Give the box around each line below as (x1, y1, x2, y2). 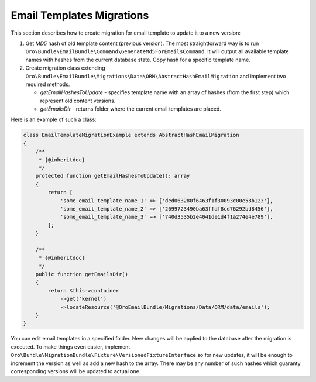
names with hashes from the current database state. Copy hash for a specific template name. (25, 56, 251, 63)
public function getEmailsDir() (35, 271, 129, 278)
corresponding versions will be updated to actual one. (11, 367, 141, 374)
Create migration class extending (25, 64, 105, 71)
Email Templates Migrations (11, 9, 149, 22)
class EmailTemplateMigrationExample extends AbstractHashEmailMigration (23, 132, 239, 139)
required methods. (25, 81, 70, 88)
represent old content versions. (40, 97, 116, 104)
